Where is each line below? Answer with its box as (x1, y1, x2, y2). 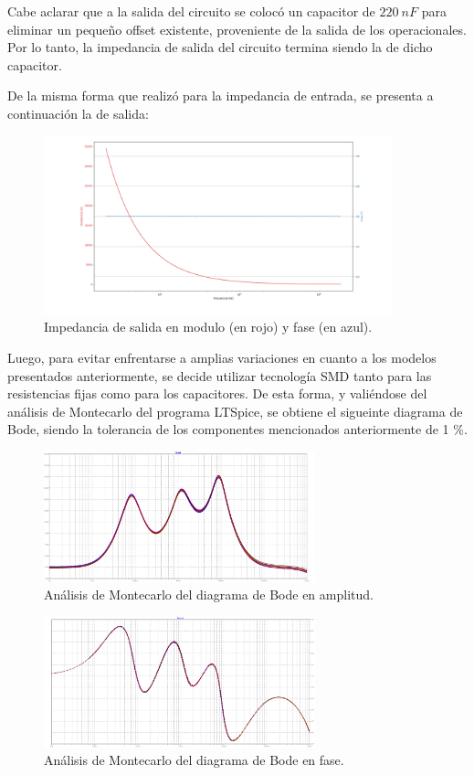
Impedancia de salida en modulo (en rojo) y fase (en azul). (44, 317, 373, 336)
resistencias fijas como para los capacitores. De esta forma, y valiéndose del (7, 384, 427, 403)
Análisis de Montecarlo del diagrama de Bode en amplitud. (44, 585, 374, 604)
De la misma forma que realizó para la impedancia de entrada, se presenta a (7, 86, 434, 105)
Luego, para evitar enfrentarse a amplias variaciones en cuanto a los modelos (7, 348, 437, 367)
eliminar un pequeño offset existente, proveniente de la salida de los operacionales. (7, 19, 467, 38)
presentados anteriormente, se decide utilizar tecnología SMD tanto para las (7, 366, 432, 385)
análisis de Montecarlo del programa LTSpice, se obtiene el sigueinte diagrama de (7, 401, 463, 420)
